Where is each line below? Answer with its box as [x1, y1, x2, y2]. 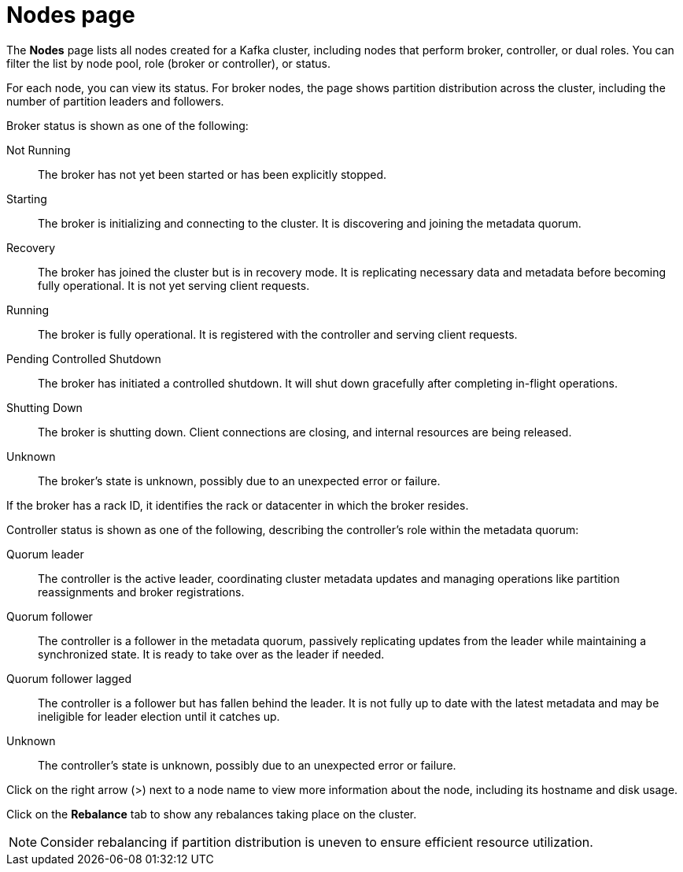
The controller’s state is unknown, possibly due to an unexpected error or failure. [38, 758, 456, 772]
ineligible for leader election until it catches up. [38, 709, 280, 723]
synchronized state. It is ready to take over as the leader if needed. [38, 647, 385, 661]
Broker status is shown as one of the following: [6, 118, 249, 132]
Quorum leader [6, 547, 84, 561]
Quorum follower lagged [6, 671, 131, 685]
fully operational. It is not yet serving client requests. [38, 278, 310, 292]
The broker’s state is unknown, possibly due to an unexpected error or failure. [38, 473, 441, 488]
